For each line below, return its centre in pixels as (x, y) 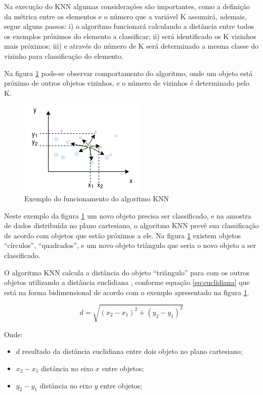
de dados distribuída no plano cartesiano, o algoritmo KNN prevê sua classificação (131, 225)
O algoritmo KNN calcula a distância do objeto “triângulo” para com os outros (127, 272)
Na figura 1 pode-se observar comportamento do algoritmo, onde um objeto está (128, 73)
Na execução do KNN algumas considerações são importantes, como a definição (127, 6)
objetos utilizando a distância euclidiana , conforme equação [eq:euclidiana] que (127, 282)
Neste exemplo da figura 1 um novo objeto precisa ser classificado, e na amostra (128, 215)
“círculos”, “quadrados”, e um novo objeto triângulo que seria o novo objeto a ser (130, 245)
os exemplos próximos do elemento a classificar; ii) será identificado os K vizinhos (130, 36)
